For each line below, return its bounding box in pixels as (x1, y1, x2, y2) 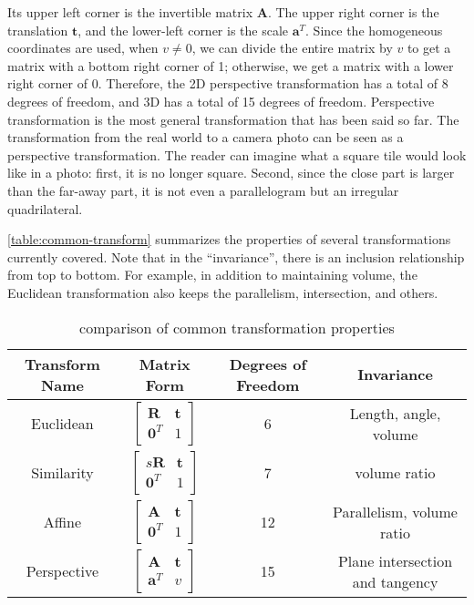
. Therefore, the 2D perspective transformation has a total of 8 (98, 74, 448, 93)
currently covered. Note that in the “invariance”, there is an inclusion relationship (7, 247, 465, 266)
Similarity (31, 462, 94, 483)
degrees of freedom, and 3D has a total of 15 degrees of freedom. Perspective (7, 91, 435, 110)
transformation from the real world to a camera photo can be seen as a (7, 128, 404, 147)
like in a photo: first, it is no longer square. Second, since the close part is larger (7, 163, 455, 182)
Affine (43, 511, 82, 532)
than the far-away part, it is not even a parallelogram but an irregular (7, 180, 399, 200)
